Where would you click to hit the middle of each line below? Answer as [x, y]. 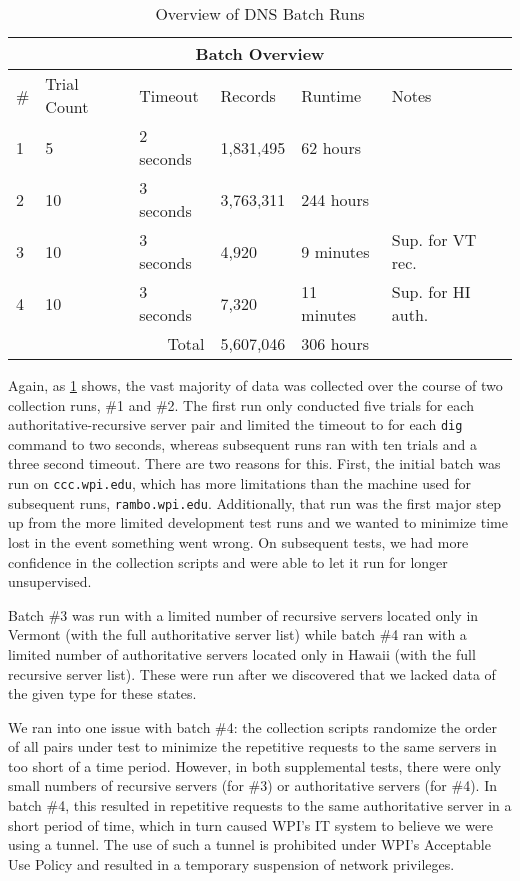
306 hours [335, 343]
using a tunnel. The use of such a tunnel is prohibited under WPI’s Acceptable [249, 844]
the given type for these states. [102, 693]
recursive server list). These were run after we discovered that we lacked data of [252, 673]
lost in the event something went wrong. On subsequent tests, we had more [238, 541]
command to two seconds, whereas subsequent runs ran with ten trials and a [242, 443]
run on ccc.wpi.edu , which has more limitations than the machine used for [239, 483]
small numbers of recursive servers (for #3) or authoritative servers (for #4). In [252, 785]
